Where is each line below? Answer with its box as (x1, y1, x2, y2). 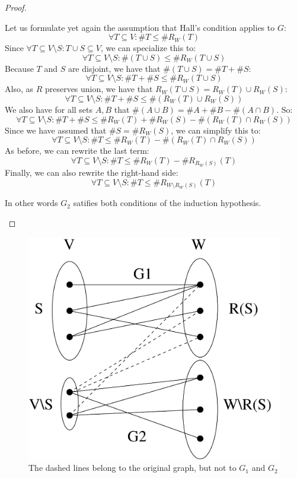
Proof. (5, 1, 27, 13)
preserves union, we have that (44, 83, 153, 95)
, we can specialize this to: (100, 42, 196, 54)
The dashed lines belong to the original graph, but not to (28, 461, 237, 474)
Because (5, 62, 34, 74)
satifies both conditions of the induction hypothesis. (73, 197, 261, 209)
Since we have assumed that (5, 124, 107, 136)
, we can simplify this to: (171, 124, 261, 136)
